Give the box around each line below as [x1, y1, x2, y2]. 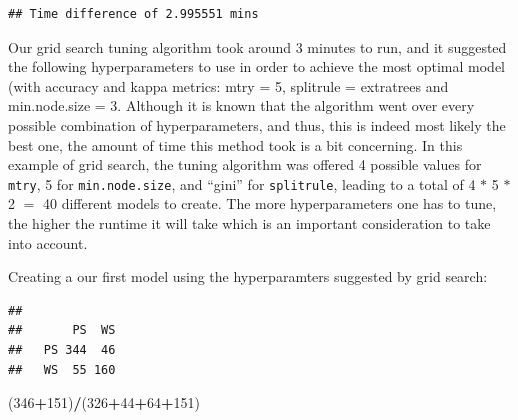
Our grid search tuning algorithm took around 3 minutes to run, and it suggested [8, 36, 507, 57]
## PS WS [8, 323, 116, 338]
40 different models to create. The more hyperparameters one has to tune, [42, 193, 497, 214]
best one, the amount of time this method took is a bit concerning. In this [8, 134, 463, 155]
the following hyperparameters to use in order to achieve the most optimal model [8, 56, 506, 77]
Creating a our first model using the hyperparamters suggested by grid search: [8, 266, 488, 287]
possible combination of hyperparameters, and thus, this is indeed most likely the [8, 114, 506, 135]
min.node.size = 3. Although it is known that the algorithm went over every [8, 95, 475, 116]
